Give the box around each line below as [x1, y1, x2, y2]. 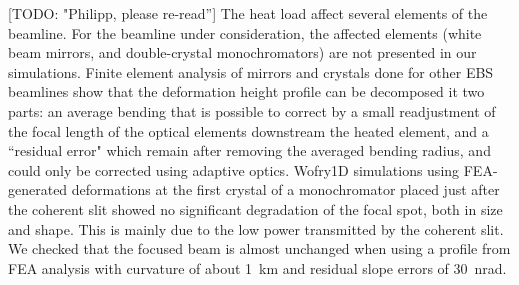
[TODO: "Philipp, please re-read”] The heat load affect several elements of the [8, 3, 488, 23]
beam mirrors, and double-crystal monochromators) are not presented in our [8, 42, 477, 63]
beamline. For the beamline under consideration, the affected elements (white [8, 22, 482, 43]
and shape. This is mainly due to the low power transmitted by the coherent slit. [8, 218, 504, 239]
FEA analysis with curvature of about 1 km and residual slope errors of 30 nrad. [8, 257, 507, 278]
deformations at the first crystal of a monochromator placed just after [71, 179, 500, 200]
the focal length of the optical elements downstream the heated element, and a [8, 120, 489, 141]
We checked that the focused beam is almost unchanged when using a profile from [8, 238, 511, 259]
